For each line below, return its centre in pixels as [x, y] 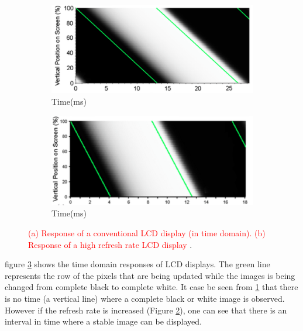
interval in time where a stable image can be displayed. [103, 321]
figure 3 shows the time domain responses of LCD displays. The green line [137, 264]
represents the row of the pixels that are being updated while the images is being [150, 275]
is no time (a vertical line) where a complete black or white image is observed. [145, 298]
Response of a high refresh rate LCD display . [110, 244]
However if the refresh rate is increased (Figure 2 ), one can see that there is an [146, 310]
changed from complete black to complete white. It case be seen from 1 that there [151, 287]
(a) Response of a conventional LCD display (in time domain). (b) [147, 233]
